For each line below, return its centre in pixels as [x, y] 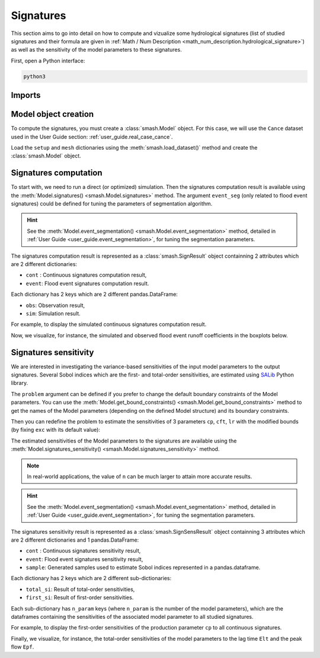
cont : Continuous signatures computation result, [86, 275]
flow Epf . [23, 647]
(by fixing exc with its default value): [56, 430]
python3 [34, 76]
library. [20, 383]
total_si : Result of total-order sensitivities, [80, 589]
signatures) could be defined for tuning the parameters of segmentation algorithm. [112, 204]
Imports [26, 95]
